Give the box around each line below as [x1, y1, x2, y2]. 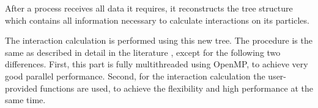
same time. [5, 93, 46, 106]
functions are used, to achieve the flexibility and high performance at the [40, 81, 313, 94]
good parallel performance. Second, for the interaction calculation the [5, 69, 265, 82]
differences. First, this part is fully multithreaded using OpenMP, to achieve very [5, 58, 308, 70]
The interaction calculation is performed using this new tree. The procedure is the [5, 34, 312, 47]
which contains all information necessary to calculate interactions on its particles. [5, 13, 309, 26]
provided [5, 81, 37, 94]
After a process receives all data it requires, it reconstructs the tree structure [5, 2, 293, 14]
